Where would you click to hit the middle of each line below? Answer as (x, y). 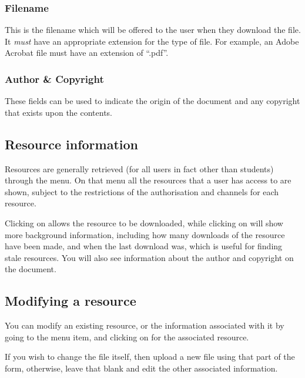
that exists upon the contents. (59, 112)
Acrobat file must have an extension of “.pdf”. (87, 53)
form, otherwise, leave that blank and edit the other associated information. (141, 368)
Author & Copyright (54, 78)
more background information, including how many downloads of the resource (145, 234)
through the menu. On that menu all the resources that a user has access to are (148, 180)
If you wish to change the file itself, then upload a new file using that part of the (150, 357)
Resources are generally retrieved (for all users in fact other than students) (139, 168)
